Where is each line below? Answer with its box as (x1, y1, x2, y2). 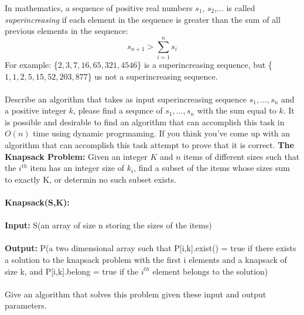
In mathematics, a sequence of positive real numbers (5, 2, 193, 13)
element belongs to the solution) (152, 265, 268, 277)
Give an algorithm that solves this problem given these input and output (5, 287, 267, 300)
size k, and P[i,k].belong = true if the (5, 265, 139, 277)
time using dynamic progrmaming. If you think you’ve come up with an (33, 127, 291, 139)
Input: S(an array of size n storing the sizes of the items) (5, 219, 212, 231)
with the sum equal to (197, 104, 276, 117)
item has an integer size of (30, 162, 124, 174)
